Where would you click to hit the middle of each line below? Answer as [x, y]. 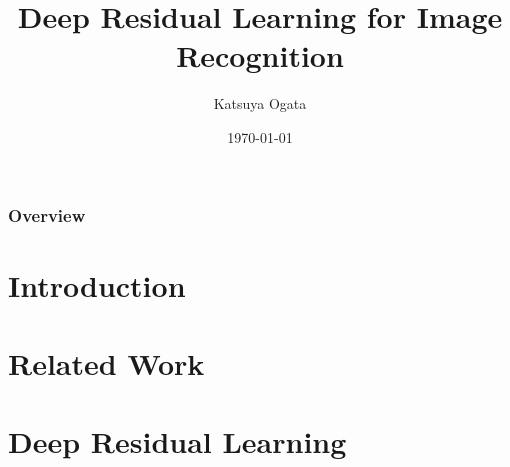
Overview [47, 214]
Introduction [97, 284]
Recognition [260, 55]
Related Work [106, 362]
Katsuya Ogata [260, 103]
